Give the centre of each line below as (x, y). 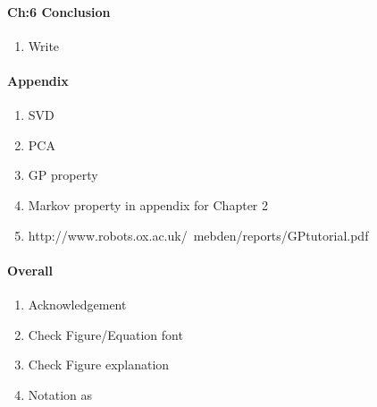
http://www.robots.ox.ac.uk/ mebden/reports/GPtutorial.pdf (198, 235)
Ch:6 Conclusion (59, 11)
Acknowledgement (77, 304)
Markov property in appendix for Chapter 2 (148, 204)
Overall (30, 270)
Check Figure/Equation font (105, 334)
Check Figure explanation (99, 365)
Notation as (60, 394)
